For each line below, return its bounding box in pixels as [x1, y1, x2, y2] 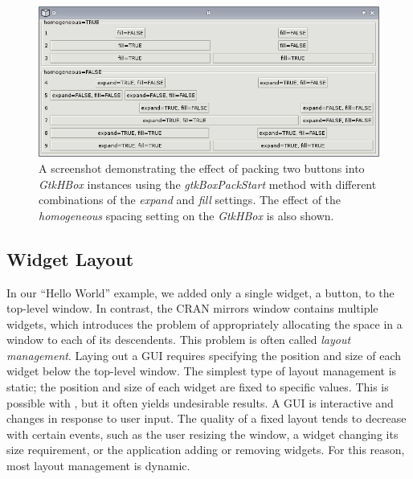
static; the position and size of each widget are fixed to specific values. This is [6, 379, 389, 395]
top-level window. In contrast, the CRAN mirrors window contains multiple [6, 300, 378, 317]
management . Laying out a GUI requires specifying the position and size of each [6, 346, 401, 363]
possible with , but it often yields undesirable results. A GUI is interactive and [6, 394, 394, 411]
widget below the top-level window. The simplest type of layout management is [6, 362, 397, 379]
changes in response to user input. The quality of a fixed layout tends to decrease [6, 410, 407, 427]
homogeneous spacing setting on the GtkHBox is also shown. [39, 207, 334, 223]
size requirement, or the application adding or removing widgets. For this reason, [6, 441, 405, 458]
